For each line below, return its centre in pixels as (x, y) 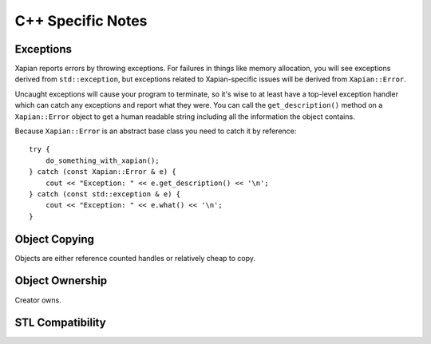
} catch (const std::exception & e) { (105, 194)
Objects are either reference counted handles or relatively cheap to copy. (135, 258)
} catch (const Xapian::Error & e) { (103, 172)
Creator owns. (38, 300)
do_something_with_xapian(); (102, 160)
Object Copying (55, 239)
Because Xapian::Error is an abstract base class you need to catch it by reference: (156, 131)
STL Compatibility (61, 323)
